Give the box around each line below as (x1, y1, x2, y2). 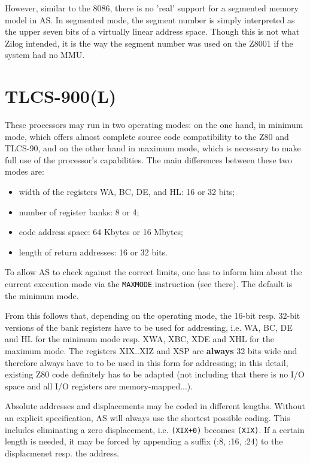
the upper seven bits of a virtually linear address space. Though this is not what (5, 25, 300, 38)
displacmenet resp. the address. (5, 446, 119, 459)
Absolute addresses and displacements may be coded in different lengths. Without (5, 400, 305, 412)
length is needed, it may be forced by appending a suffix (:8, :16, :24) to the (5, 435, 283, 447)
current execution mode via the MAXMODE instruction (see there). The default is (5, 278, 293, 290)
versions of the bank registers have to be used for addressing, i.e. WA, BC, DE (5, 321, 293, 333)
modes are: (5, 165, 44, 178)
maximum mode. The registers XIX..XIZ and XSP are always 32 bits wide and (5, 345, 297, 357)
